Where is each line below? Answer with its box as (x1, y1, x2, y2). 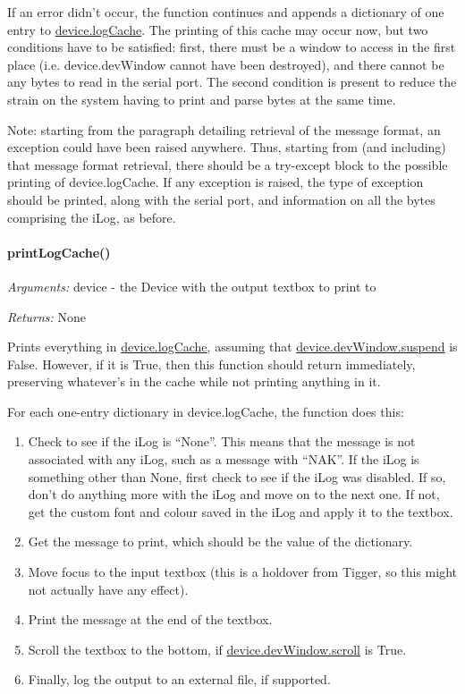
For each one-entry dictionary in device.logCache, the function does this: (7, 402, 404, 420)
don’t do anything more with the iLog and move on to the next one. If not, (28, 485, 440, 504)
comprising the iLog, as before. (7, 207, 176, 226)
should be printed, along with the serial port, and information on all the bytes (7, 190, 435, 208)
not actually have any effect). (28, 580, 189, 598)
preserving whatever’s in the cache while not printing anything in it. (7, 372, 381, 391)
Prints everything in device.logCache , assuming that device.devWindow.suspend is (7, 337, 458, 356)
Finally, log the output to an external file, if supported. (28, 670, 331, 689)
